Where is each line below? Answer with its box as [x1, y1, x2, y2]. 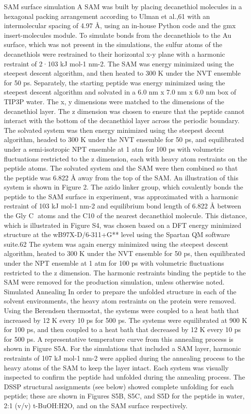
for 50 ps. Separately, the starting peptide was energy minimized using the [4, 77, 225, 87]
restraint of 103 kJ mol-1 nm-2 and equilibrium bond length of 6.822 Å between [4, 201, 241, 211]
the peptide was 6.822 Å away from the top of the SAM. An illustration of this [4, 172, 238, 182]
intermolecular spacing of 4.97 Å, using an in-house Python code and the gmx [4, 20, 236, 31]
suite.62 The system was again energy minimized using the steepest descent [4, 239, 229, 249]
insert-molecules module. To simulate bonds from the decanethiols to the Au [4, 30, 232, 40]
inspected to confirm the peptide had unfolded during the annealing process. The [4, 372, 245, 382]
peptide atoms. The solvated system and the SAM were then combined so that [4, 163, 238, 173]
